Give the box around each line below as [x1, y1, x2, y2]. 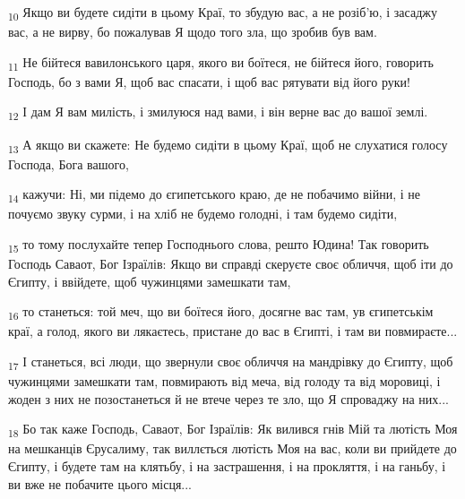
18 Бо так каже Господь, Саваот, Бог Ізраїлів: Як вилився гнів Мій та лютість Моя [8, 419, 458, 441]
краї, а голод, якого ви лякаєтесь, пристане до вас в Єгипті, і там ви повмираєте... [8, 322, 458, 340]
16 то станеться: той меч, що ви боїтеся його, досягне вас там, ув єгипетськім [8, 302, 434, 323]
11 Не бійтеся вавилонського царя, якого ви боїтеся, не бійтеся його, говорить [8, 52, 434, 73]
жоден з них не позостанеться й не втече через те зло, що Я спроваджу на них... [8, 389, 450, 408]
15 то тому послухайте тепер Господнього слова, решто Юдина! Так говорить [8, 235, 429, 255]
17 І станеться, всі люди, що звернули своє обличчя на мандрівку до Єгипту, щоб [8, 352, 453, 373]
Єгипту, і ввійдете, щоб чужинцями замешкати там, [8, 271, 291, 290]
